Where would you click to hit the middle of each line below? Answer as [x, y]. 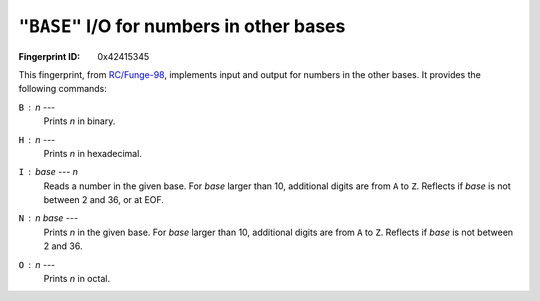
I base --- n [48, 172]
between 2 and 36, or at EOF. [104, 200]
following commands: [62, 89]
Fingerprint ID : [49, 56]
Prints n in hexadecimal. [92, 153]
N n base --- [48, 218]
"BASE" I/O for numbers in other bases [182, 26]
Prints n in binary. [79, 121]
